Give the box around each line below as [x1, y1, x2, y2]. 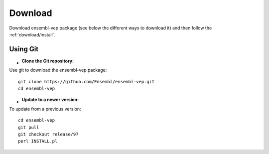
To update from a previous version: [9, 106, 81, 112]
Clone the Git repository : [21, 58, 74, 64]
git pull [18, 125, 39, 130]
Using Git [9, 45, 39, 53]
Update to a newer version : [21, 97, 79, 103]
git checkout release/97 [18, 131, 79, 137]
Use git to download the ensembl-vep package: [9, 67, 107, 73]
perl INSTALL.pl [18, 139, 58, 144]
